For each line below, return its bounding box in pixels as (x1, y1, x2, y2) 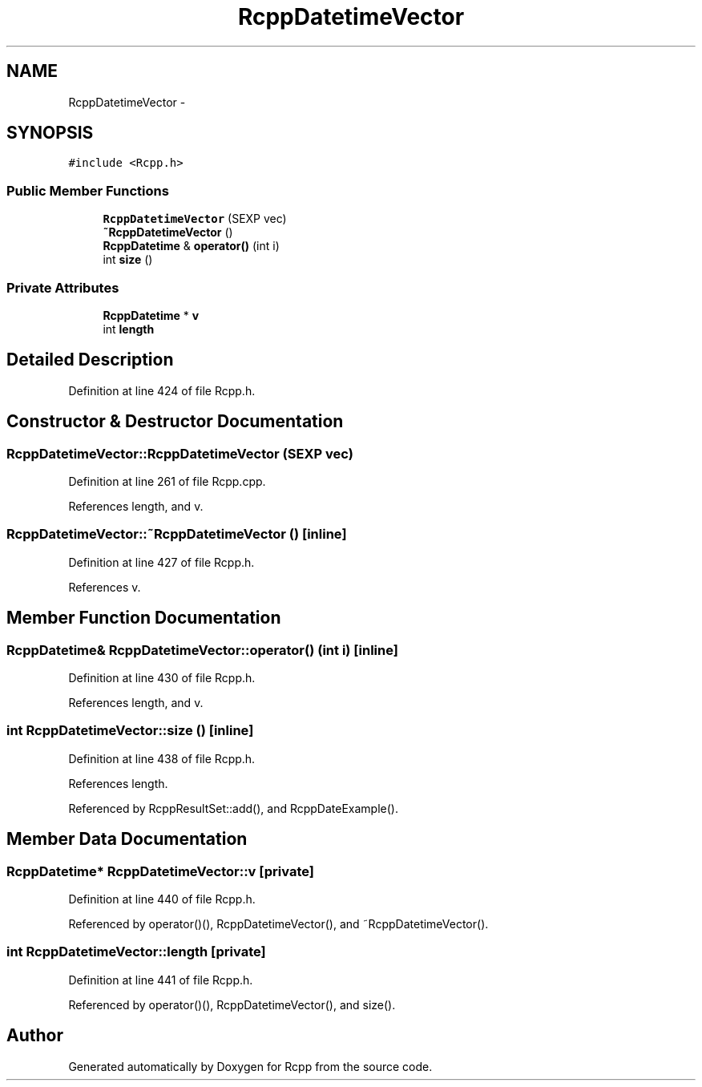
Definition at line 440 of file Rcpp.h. (68, 891, 256, 906)
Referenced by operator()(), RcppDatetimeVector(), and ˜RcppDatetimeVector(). (68, 916, 489, 931)
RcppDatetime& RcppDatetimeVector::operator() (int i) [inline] (6, 641, 398, 658)
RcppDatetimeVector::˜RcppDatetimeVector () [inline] (6, 526, 347, 543)
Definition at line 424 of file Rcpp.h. (68, 383, 256, 398)
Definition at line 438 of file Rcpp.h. (68, 751, 256, 766)
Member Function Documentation (6, 608, 281, 628)
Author (6, 1025, 63, 1046)
